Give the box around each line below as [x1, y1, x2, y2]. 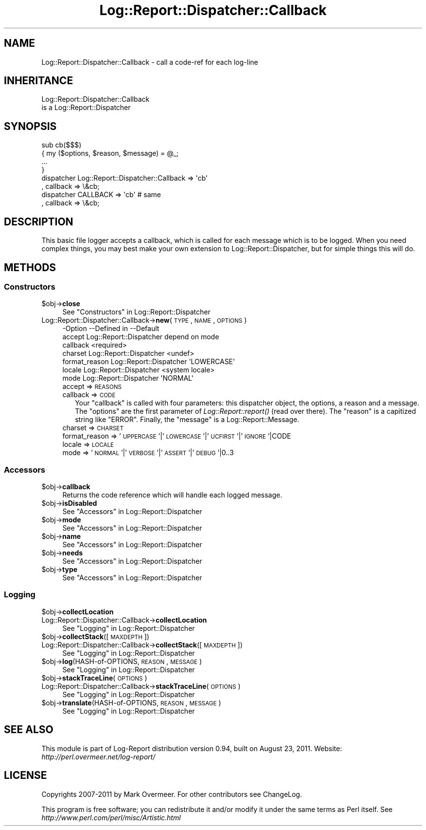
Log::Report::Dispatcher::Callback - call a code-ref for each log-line [41, 57, 258, 66]
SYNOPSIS [4, 120, 57, 132]
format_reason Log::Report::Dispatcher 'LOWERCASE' [62, 357, 235, 366]
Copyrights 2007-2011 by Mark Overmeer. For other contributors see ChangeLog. [41, 790, 302, 798]
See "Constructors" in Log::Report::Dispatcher [62, 308, 211, 316]
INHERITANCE [4, 74, 73, 87]
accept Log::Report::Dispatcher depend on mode [62, 332, 219, 341]
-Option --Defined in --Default [62, 324, 160, 333]
